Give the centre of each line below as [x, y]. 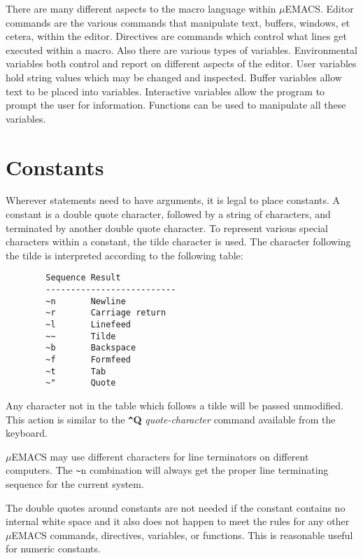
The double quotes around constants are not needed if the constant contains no [176, 507]
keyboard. [27, 433]
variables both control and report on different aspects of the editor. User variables [181, 63]
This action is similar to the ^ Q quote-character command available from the [171, 419]
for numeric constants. [53, 549]
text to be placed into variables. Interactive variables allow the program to [165, 91]
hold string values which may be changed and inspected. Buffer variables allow [174, 77]
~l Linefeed [88, 325]
